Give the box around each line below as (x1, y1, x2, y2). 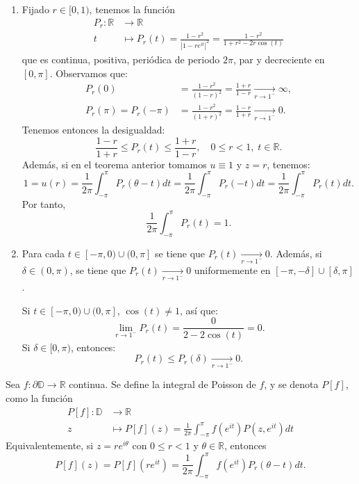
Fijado (22, 2, 49, 16)
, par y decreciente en (233, 52, 325, 67)
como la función (6, 391, 73, 405)
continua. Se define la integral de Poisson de (69, 377, 256, 392)
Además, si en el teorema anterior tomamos (22, 156, 207, 171)
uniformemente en (194, 262, 271, 277)
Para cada (22, 245, 65, 260)
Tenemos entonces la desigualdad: (22, 122, 165, 137)
